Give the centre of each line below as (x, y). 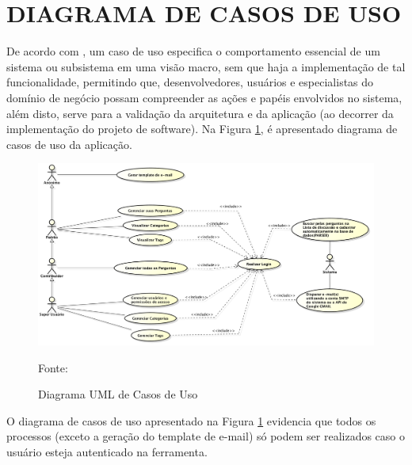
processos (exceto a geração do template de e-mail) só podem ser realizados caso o (206, 436)
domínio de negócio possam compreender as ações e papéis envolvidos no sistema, (204, 97)
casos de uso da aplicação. (69, 144)
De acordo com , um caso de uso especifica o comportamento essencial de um (193, 51)
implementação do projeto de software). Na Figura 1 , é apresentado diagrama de (202, 129)
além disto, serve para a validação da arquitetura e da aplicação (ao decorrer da (200, 113)
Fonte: (53, 367)
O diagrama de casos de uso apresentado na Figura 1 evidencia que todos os (191, 420)
